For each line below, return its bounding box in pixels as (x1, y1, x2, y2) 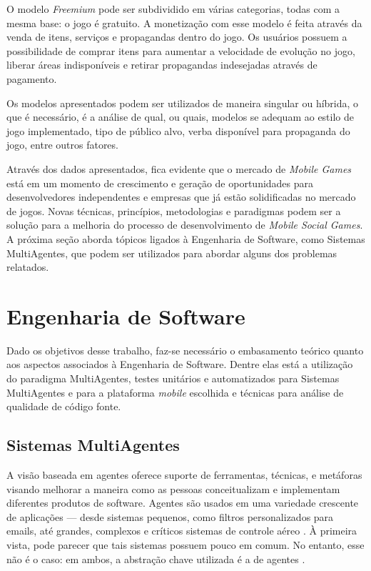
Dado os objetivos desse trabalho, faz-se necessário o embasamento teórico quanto (6, 342, 364, 357)
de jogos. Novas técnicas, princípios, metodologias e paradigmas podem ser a (6, 203, 341, 218)
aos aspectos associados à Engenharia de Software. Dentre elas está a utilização (6, 357, 353, 372)
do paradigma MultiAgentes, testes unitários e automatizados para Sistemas (6, 371, 340, 385)
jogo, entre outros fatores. (6, 137, 118, 152)
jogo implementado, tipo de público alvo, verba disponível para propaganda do (6, 123, 350, 138)
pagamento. (6, 71, 57, 86)
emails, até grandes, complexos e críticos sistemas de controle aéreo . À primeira (6, 523, 357, 538)
